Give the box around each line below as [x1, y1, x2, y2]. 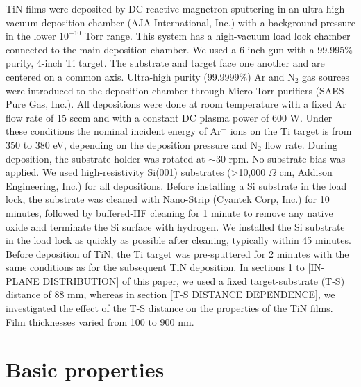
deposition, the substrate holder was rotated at [6, 151, 205, 165]
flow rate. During [265, 137, 338, 151]
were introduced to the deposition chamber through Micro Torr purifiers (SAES [6, 83, 344, 97]
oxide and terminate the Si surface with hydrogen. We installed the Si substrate [6, 219, 345, 233]
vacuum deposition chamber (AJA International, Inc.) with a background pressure [6, 15, 355, 29]
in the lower [6, 28, 56, 43]
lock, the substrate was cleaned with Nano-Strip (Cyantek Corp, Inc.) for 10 [6, 192, 330, 206]
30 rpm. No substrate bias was [215, 151, 346, 165]
